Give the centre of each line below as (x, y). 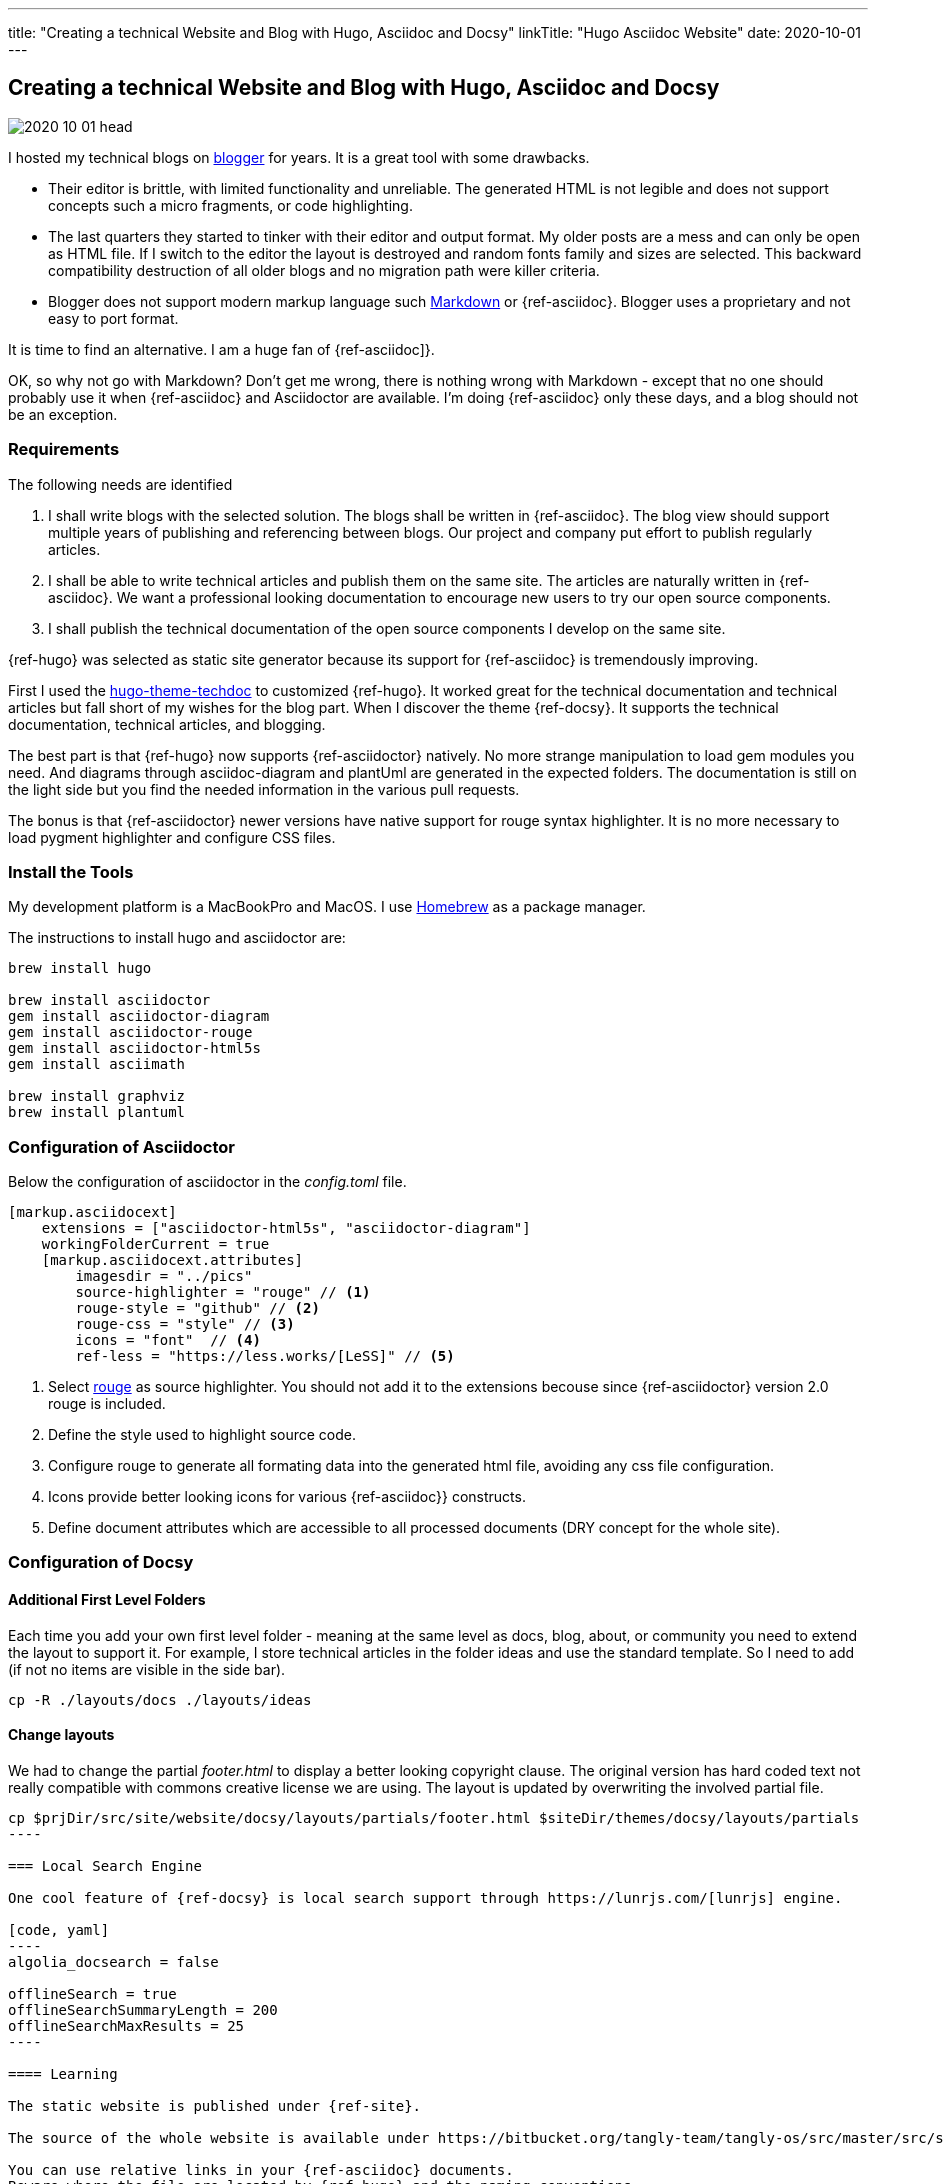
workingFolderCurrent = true (155, 1244)
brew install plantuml (97, 1112)
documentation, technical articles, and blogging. (167, 724)
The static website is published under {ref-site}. (215, 2105)
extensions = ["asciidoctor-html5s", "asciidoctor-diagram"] (286, 1228)
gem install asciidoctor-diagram (139, 1016)
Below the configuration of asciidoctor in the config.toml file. (207, 1182)
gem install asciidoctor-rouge (130, 1032)
